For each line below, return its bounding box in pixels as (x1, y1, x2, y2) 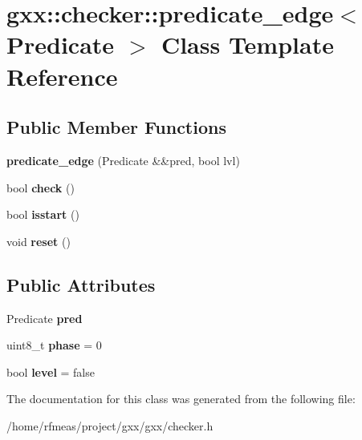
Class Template (161, 28, 334, 61)
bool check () (6, 179, 75, 196)
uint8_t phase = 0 (6, 337, 102, 353)
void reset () (6, 232, 71, 249)
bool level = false (6, 363, 95, 380)
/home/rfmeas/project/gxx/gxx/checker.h (6, 417, 214, 434)
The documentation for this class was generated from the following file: (6, 390, 356, 407)
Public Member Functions (6, 115, 226, 139)
